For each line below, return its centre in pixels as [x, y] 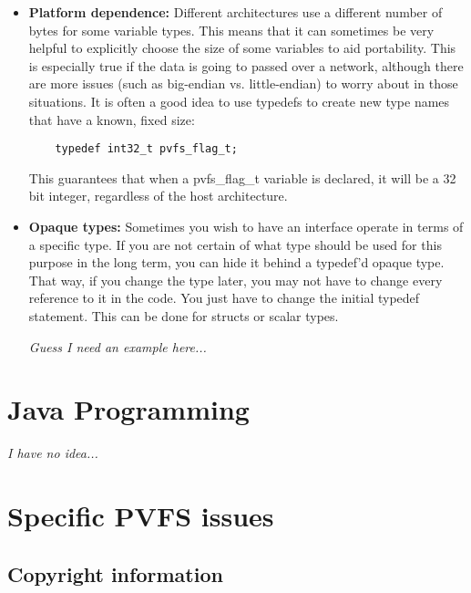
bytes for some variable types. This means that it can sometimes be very [231, 30]
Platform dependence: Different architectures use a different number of [235, 12]
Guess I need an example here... [118, 346]
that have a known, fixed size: [112, 119]
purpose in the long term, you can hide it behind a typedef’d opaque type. [236, 262]
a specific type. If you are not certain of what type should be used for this [235, 244]
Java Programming [128, 409]
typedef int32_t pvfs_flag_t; [146, 149]
